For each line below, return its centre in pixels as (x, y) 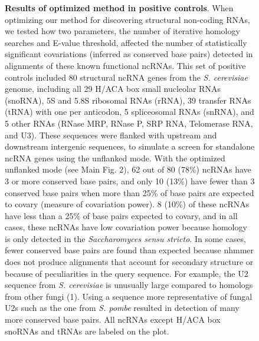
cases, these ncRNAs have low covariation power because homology (126, 227)
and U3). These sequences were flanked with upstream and (111, 135)
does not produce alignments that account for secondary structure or (129, 262)
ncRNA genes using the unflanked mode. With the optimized (115, 158)
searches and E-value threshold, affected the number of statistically (126, 42)
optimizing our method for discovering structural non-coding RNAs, (127, 19)
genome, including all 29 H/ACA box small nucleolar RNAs (113, 89)
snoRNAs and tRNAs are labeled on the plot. (87, 331)
